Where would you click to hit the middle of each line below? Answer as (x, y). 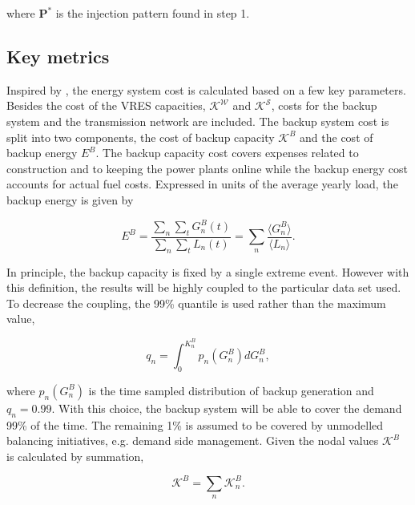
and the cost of (336, 137)
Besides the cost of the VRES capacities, (106, 105)
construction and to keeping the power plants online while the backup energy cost (207, 168)
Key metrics (58, 56)
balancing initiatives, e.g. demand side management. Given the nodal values (193, 440)
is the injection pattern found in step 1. (153, 13)
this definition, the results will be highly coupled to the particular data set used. (204, 287)
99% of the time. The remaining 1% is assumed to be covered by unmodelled (195, 424)
